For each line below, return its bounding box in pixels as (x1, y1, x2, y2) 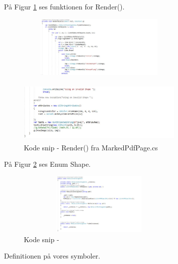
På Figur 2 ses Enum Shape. (4, 159, 91, 169)
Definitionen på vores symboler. (4, 251, 100, 261)
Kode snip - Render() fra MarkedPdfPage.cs (24, 142, 158, 152)
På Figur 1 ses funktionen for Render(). (4, 1, 125, 11)
